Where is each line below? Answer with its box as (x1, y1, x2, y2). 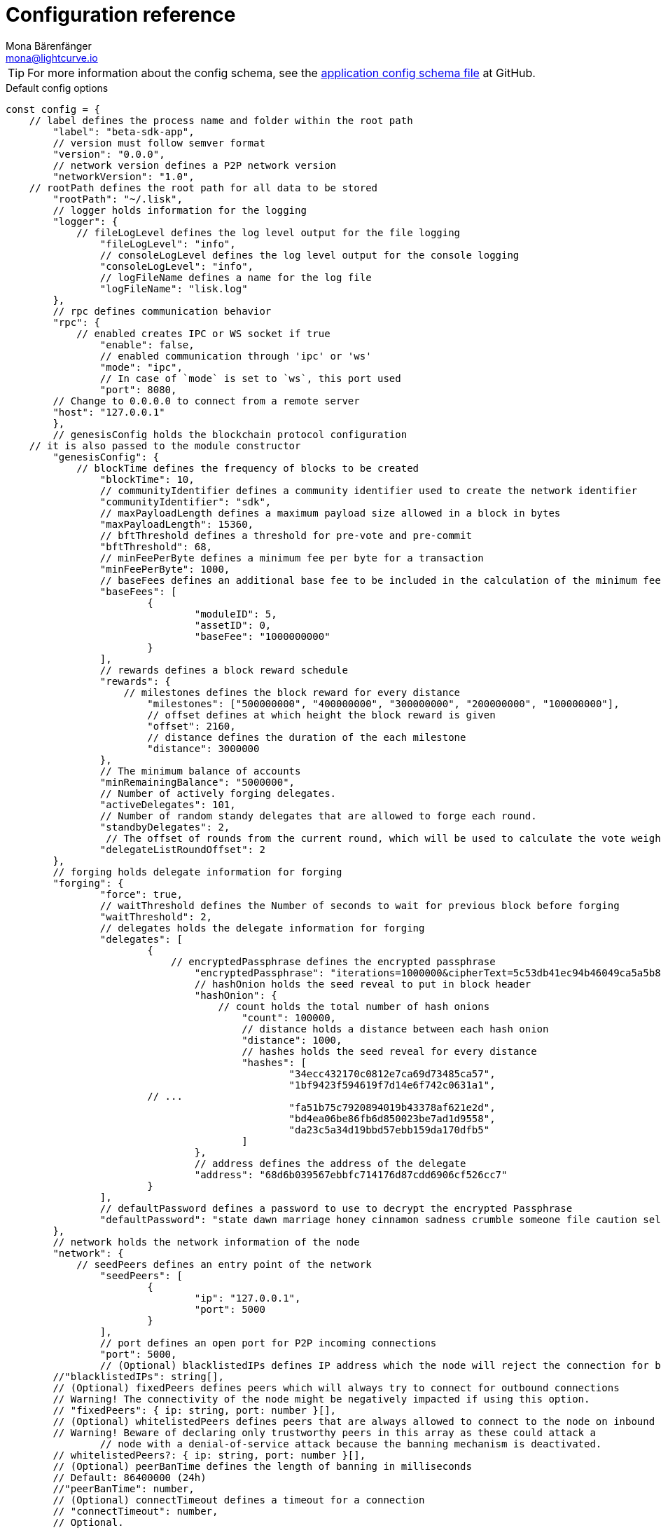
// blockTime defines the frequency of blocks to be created (76, 462, 419, 474)
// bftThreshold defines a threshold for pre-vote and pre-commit (99, 529, 472, 541)
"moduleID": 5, (194, 608, 277, 620)
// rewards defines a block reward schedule (99, 664, 348, 676)
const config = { (6, 103, 100, 115)
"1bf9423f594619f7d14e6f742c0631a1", (288, 1079, 496, 1091)
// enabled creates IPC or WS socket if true (76, 327, 330, 339)
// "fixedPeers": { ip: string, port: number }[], (53, 1404, 337, 1416)
